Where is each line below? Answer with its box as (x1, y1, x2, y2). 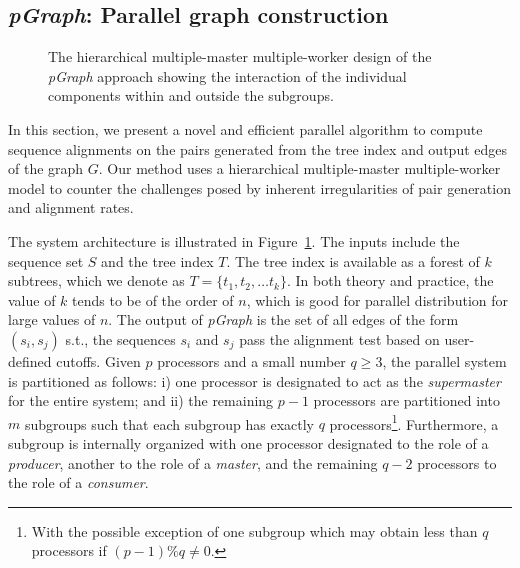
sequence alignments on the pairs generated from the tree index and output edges (8, 138, 507, 159)
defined (8, 350, 52, 371)
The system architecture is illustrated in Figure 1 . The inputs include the (8, 230, 460, 251)
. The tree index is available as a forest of (226, 250, 480, 271)
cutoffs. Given (56, 350, 141, 371)
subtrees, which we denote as (8, 270, 185, 291)
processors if (31, 540, 107, 561)
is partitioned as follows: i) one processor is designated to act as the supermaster (8, 370, 501, 391)
